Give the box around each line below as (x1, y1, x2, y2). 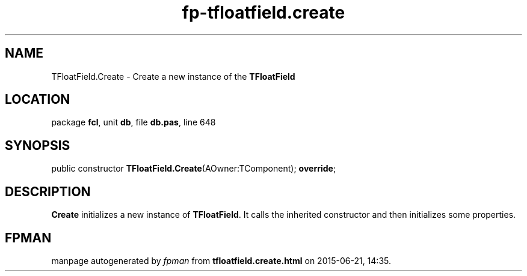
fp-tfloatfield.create (182, 2, 345, 23)
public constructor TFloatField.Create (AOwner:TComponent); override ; (51, 163, 336, 174)
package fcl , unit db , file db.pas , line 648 (51, 117, 216, 128)
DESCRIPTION (5, 184, 91, 199)
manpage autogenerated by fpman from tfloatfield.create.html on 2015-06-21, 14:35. (51, 255, 391, 266)
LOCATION (5, 92, 70, 107)
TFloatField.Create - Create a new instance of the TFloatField (51, 71, 295, 82)
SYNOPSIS (5, 137, 70, 153)
